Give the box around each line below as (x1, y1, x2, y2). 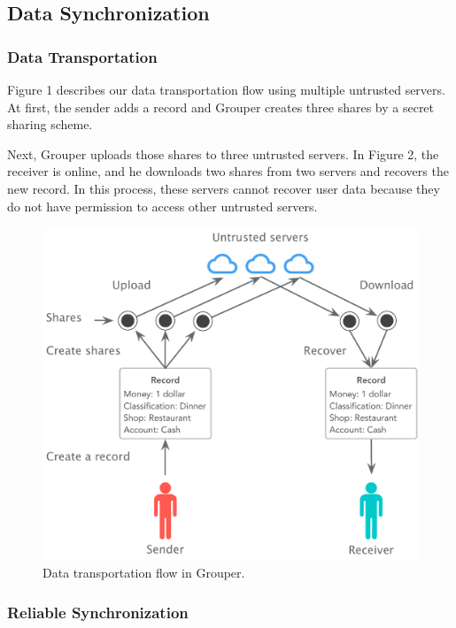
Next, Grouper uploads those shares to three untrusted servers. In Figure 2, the (7, 144, 439, 163)
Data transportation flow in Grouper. (43, 563, 245, 582)
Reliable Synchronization (7, 601, 189, 623)
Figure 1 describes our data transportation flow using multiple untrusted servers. (7, 80, 445, 98)
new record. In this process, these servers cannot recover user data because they (7, 179, 440, 197)
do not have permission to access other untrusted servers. (7, 196, 318, 215)
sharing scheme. (7, 115, 93, 134)
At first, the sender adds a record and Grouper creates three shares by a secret (7, 97, 435, 116)
